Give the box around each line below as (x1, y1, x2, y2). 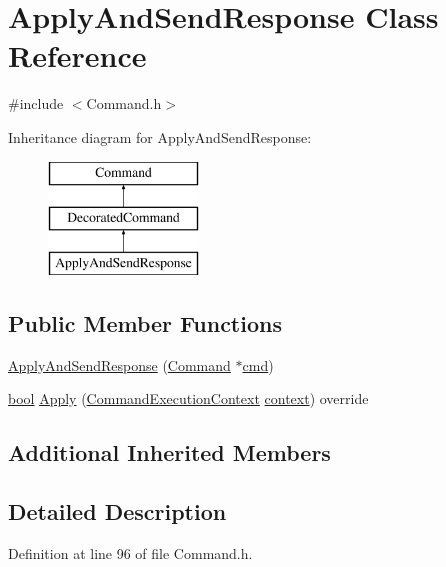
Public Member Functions (8, 307, 282, 338)
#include (8, 93, 64, 114)
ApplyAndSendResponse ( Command (8, 354, 231, 375)
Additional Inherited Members (8, 437, 331, 468)
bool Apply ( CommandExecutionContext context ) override (8, 388, 369, 409)
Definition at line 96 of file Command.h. (8, 542, 253, 563)
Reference (8, 35, 147, 76)
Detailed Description (8, 496, 227, 527)
